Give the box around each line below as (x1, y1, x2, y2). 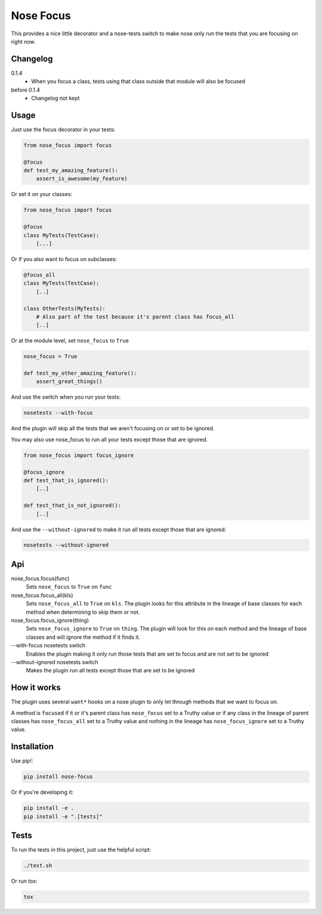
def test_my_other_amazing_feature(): (23, 370, 137, 377)
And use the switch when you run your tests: (11, 393, 121, 400)
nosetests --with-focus (23, 409, 94, 417)
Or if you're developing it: (11, 789, 74, 796)
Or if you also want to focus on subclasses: (11, 255, 117, 262)
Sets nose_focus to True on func (26, 583, 112, 590)
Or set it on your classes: (11, 191, 73, 198)
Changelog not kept (31, 94, 80, 102)
